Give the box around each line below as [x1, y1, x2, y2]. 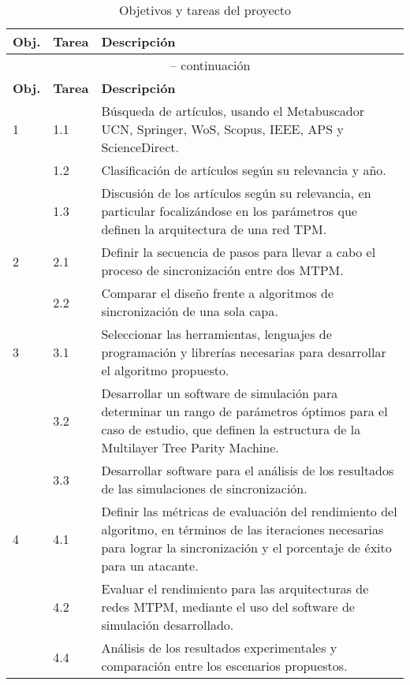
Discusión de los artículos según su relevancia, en [101, 184, 371, 202]
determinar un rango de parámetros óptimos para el [101, 402, 388, 420]
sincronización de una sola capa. [101, 302, 278, 320]
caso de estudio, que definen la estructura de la [101, 420, 361, 438]
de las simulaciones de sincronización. [101, 479, 307, 497]
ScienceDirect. [101, 138, 179, 156]
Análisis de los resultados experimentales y [101, 638, 337, 657]
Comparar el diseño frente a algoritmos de [101, 284, 334, 302]
